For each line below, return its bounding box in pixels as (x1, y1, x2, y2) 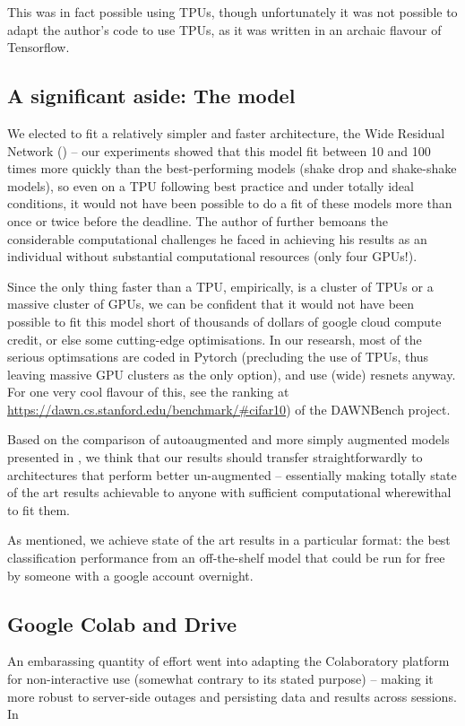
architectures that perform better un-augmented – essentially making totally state (7, 465, 457, 484)
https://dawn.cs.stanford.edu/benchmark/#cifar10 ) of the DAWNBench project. (7, 399, 451, 418)
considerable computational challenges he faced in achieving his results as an (7, 229, 427, 248)
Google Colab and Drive (7, 609, 237, 637)
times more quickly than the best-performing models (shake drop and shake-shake (7, 159, 457, 178)
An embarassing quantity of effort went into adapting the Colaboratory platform (7, 652, 450, 670)
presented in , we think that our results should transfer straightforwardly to (7, 448, 423, 467)
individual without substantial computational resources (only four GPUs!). (7, 247, 418, 266)
